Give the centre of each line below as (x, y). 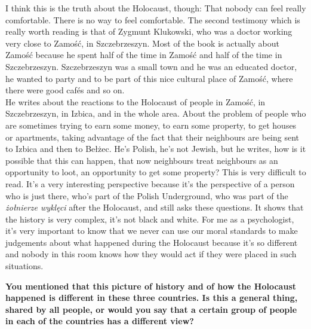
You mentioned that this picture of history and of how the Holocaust (151, 286)
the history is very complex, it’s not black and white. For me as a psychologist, (150, 219)
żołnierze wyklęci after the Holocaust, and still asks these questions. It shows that (155, 207)
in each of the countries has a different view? (100, 321)
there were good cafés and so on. (65, 90)
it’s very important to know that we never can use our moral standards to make (152, 231)
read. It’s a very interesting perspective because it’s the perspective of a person (150, 183)
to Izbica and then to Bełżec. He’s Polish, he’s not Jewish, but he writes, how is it (156, 149)
